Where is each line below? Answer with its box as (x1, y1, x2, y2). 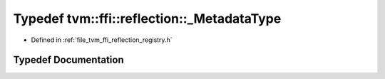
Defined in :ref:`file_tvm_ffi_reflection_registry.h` (31, 36, 173, 44)
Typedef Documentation (13, 54, 124, 66)
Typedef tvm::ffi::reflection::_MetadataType (13, 11, 282, 26)
